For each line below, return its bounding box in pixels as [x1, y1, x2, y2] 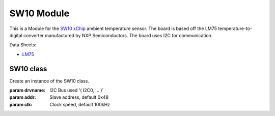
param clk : [9, 101, 33, 107]
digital [9, 32, 22, 38]
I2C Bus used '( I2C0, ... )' [49, 87, 104, 94]
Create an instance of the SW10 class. [9, 78, 89, 84]
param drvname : [9, 87, 46, 94]
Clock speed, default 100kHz [49, 101, 111, 107]
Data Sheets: [9, 42, 37, 48]
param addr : [9, 94, 36, 100]
